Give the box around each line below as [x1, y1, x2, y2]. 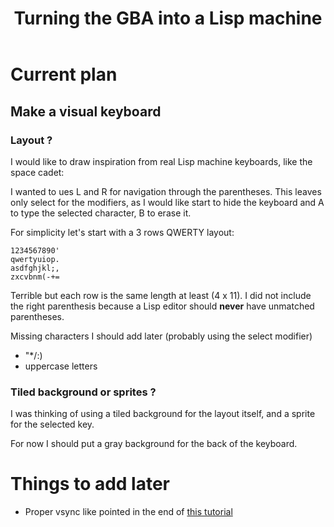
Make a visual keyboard [10, 103, 162, 120]
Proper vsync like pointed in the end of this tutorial [24, 506, 233, 518]
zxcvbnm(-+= [10, 272, 60, 282]
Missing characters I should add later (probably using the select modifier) [10, 330, 313, 342]
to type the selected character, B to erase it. [10, 207, 192, 219]
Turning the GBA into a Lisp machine [13, 7, 323, 30]
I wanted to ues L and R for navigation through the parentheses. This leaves [10, 185, 322, 197]
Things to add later [10, 473, 171, 496]
